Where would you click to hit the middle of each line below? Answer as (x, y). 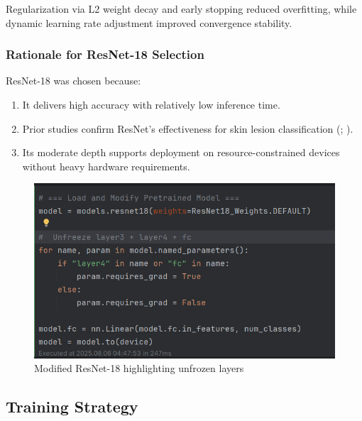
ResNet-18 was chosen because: (73, 81)
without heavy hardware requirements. (106, 166)
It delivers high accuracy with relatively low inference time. (151, 104)
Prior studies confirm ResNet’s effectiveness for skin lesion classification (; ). (188, 128)
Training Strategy (72, 406)
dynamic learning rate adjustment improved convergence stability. (149, 22)
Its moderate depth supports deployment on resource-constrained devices (181, 152)
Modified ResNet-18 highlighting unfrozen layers (139, 368)
